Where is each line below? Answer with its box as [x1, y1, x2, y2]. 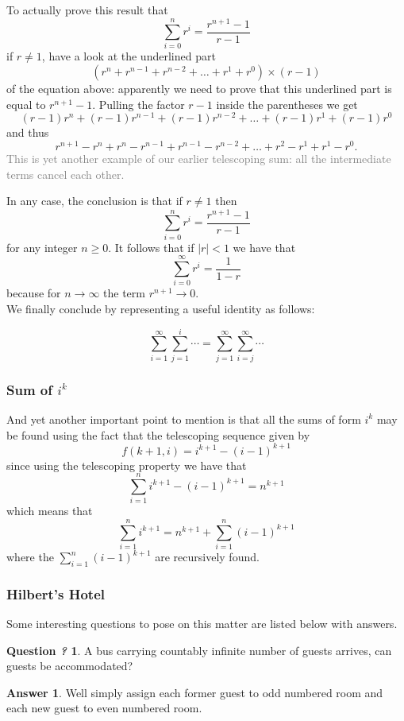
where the [6, 549, 54, 565]
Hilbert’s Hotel [6, 583, 106, 603]
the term [103, 285, 145, 301]
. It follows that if [108, 238, 194, 255]
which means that [6, 502, 93, 519]
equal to [6, 95, 46, 112]
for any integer [6, 238, 78, 255]
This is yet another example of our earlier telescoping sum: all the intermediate [6, 150, 391, 166]
